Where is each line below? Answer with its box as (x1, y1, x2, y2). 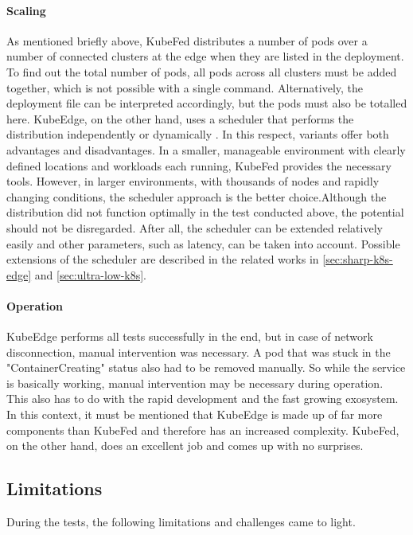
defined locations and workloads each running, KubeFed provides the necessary (6, 157, 392, 174)
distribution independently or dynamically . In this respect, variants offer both (6, 126, 389, 143)
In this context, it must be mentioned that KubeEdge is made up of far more (6, 406, 383, 423)
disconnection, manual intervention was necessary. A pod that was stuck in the (6, 343, 391, 360)
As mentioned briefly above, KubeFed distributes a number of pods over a (6, 32, 368, 49)
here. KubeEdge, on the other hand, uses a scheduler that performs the (6, 110, 354, 127)
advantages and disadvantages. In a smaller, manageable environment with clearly (6, 141, 406, 158)
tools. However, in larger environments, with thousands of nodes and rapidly (6, 173, 380, 189)
